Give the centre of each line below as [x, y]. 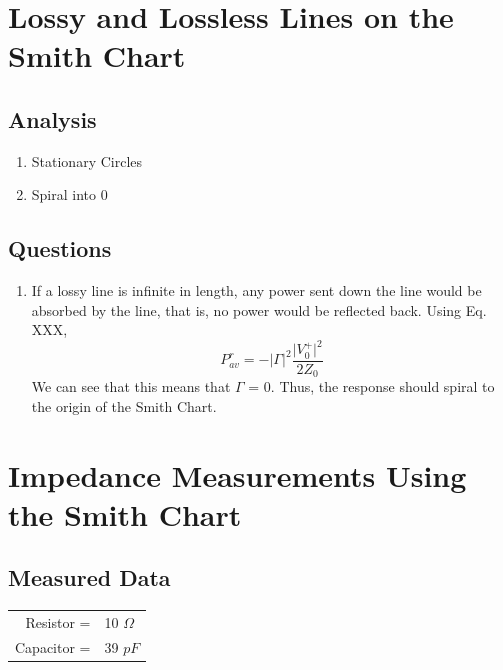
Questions [60, 248]
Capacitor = [53, 646]
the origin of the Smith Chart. [124, 405]
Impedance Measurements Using [237, 474]
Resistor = [58, 622]
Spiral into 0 [69, 194]
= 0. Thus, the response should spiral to [371, 386]
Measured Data [89, 577]
